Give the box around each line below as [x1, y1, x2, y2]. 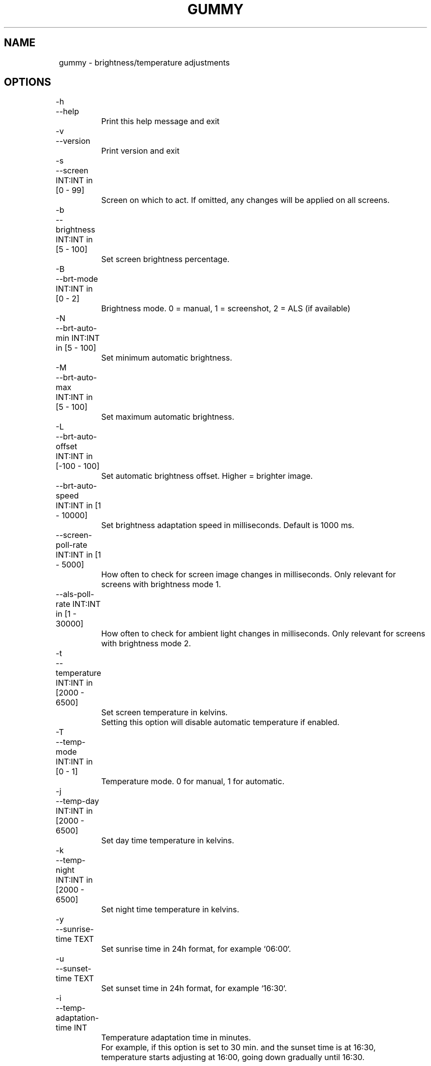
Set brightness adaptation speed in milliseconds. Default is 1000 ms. [101, 520, 354, 531]
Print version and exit [101, 146, 180, 156]
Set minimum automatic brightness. [101, 353, 232, 363]
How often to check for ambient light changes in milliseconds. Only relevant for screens [101, 629, 426, 639]
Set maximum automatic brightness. [101, 412, 235, 422]
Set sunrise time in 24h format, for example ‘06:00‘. [101, 944, 291, 954]
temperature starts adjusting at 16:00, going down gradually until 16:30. [101, 1052, 365, 1063]
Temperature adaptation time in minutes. [101, 1033, 251, 1043]
